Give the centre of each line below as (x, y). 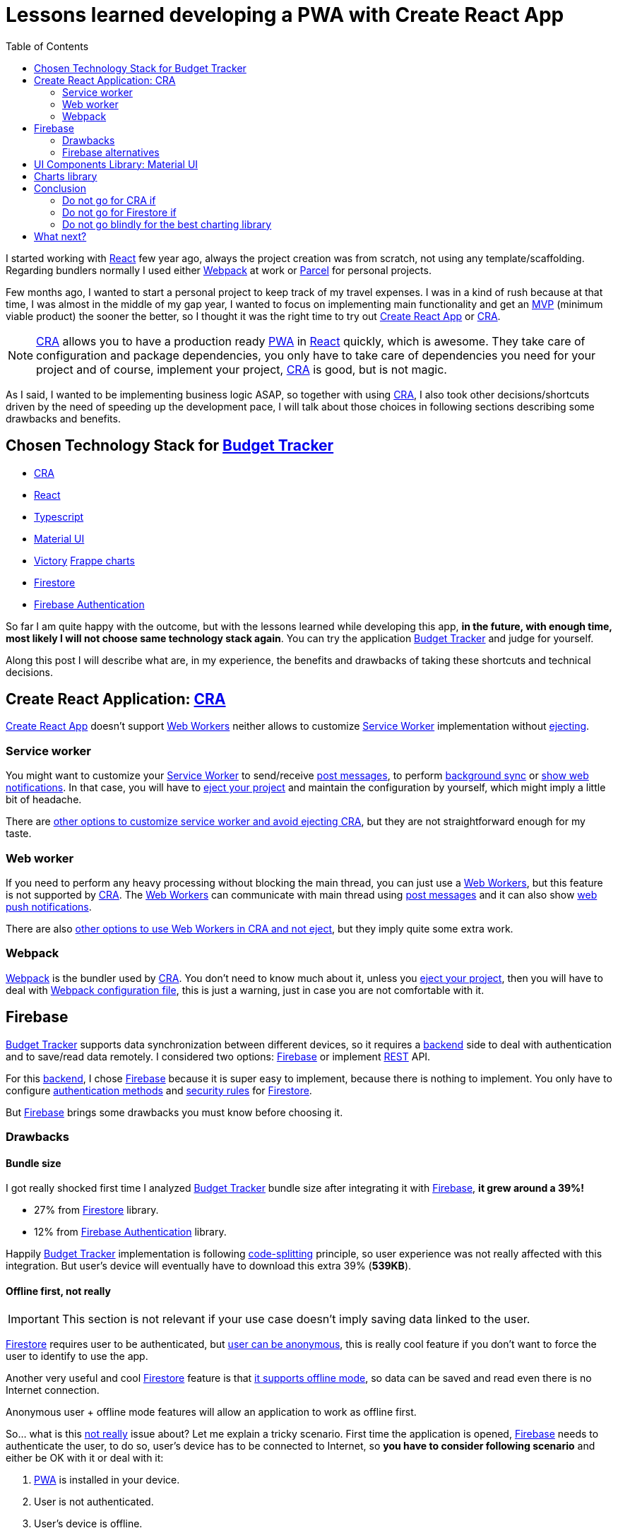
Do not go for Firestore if (119, 212)
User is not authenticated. (94, 1502)
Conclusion (60, 188)
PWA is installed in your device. (107, 1480)
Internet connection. (53, 1390)
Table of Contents (47, 46)
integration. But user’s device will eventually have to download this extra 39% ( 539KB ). (209, 1266)
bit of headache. (44, 800)
